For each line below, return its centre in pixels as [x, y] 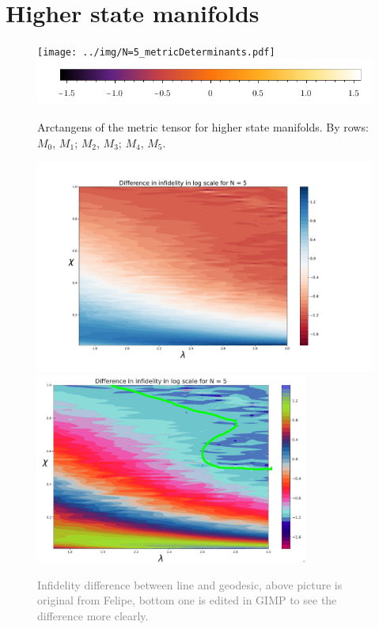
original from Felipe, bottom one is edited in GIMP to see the [187, 600]
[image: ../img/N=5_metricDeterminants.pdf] [156, 53]
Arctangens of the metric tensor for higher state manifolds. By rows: [203, 126]
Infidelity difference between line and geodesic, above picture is [190, 584]
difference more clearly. [93, 616]
